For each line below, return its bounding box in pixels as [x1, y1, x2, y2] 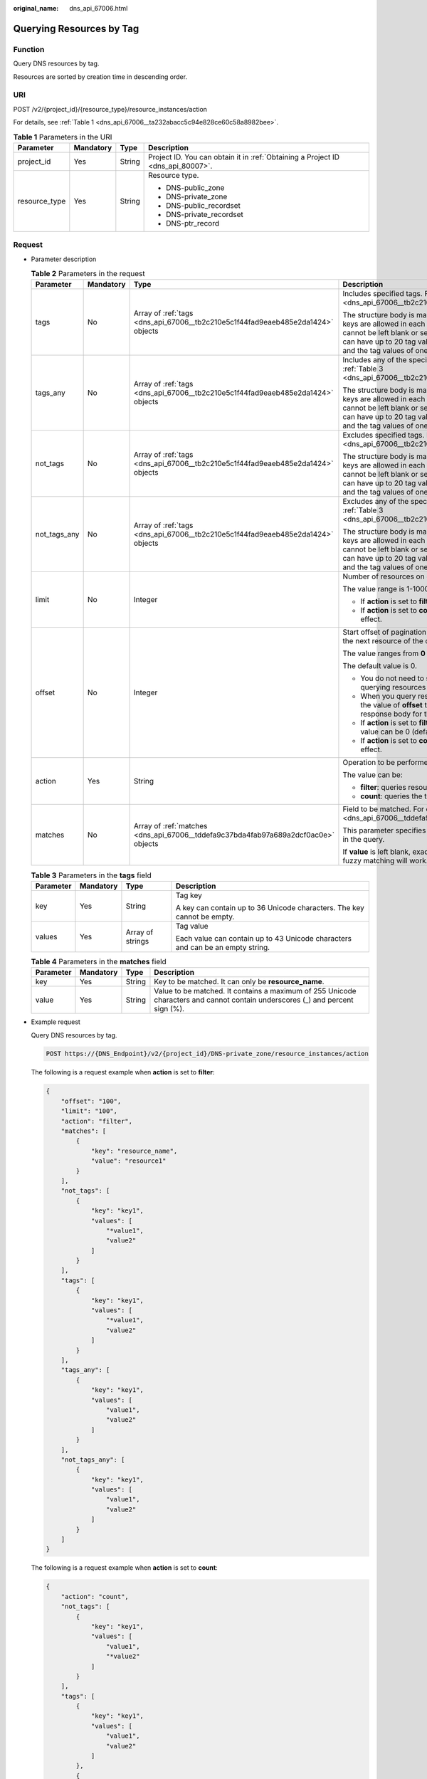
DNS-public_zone [166, 182, 225, 192]
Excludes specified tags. [342, 431, 425, 440]
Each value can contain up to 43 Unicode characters [175, 933, 352, 943]
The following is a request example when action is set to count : [31, 1563, 218, 1572]
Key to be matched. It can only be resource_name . [154, 977, 325, 987]
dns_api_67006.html [69, 4, 128, 12]
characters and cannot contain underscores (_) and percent [154, 995, 354, 1005]
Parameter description [31, 255, 97, 263]
